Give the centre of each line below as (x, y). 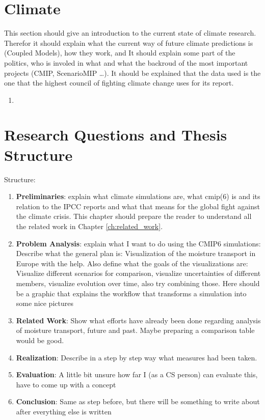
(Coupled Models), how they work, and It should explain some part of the (120, 53)
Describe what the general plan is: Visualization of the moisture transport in (136, 253)
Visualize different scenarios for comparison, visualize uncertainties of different (138, 273)
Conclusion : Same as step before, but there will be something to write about (138, 401)
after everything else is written (64, 411)
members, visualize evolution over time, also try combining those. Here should (138, 283)
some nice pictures (45, 303)
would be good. (40, 340)
